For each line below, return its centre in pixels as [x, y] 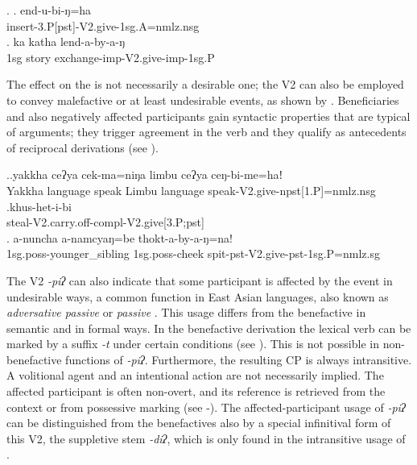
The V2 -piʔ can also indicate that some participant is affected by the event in [200, 280]
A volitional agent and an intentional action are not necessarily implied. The [195, 375]
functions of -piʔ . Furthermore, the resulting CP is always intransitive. [239, 359]
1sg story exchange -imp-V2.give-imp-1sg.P [111, 57]
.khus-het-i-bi [39, 206]
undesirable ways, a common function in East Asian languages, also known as [198, 296]
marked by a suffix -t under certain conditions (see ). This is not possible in [193, 344]
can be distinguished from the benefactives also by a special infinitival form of [199, 423]
